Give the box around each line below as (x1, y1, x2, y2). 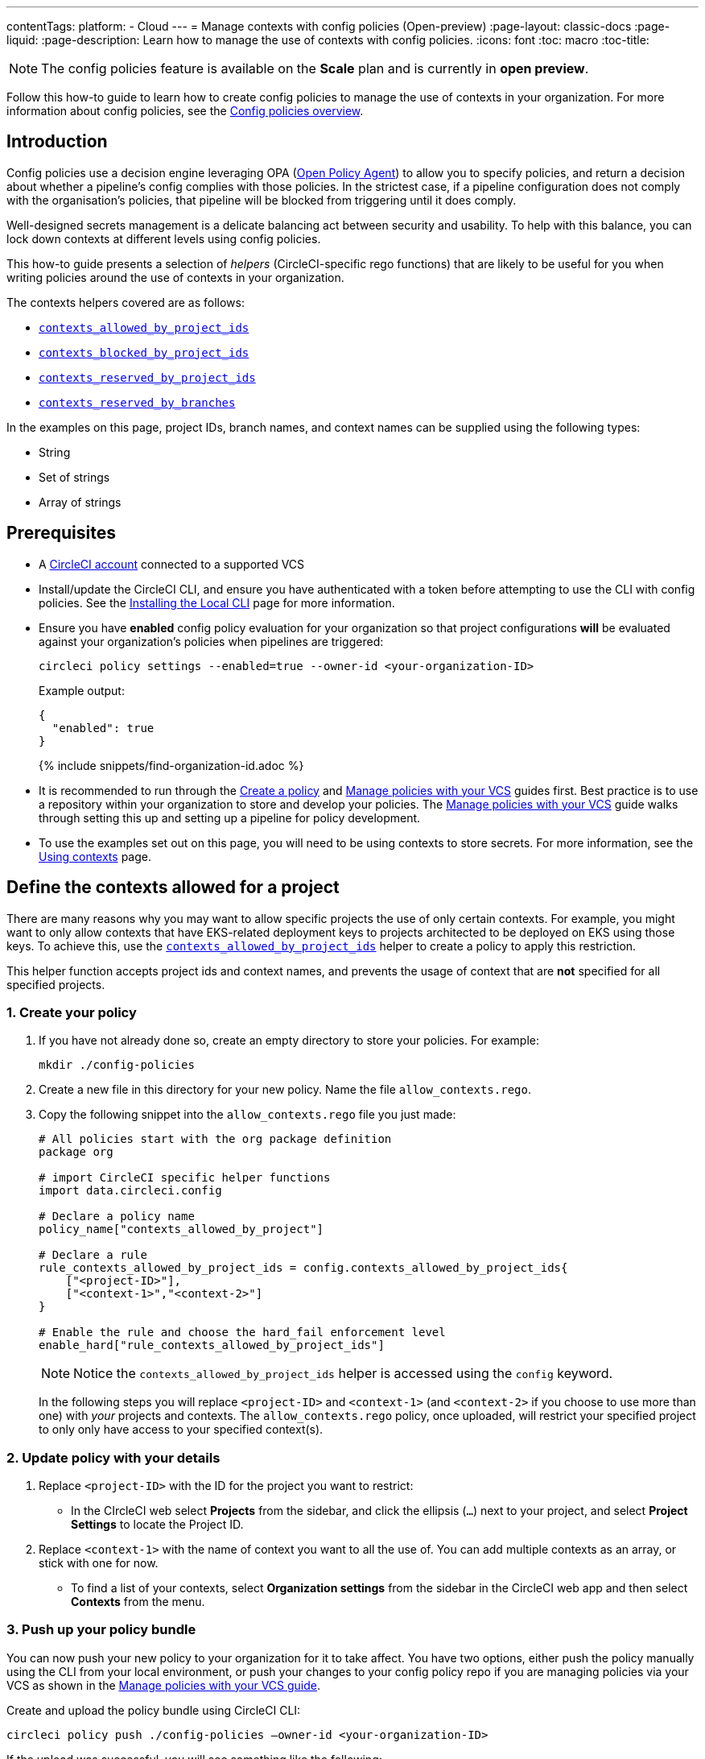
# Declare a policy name (39, 1210, 195, 1223)
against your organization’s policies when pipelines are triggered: (39, 634, 384, 648)
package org (39, 1145, 113, 1159)
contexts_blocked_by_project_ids (39, 346, 249, 359)
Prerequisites (6, 523, 116, 544)
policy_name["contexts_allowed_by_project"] (39, 1223, 324, 1236)
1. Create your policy (6, 1004, 137, 1020)
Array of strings (39, 495, 122, 509)
